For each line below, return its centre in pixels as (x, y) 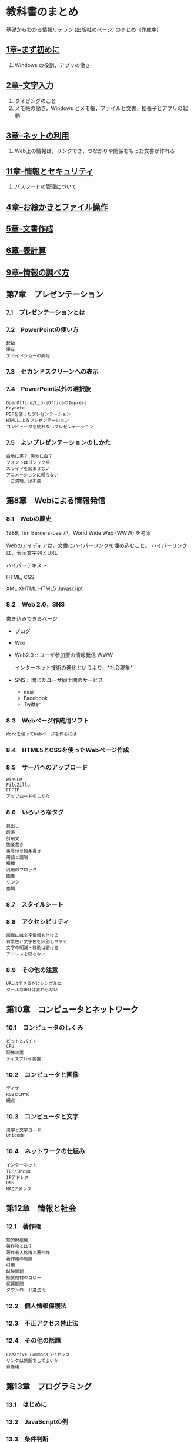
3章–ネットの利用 (38, 136)
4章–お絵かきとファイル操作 (57, 207)
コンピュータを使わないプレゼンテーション (50, 427)
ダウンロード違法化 (26, 1290)
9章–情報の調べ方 (38, 272)
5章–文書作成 (30, 229)
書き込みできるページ (32, 618)
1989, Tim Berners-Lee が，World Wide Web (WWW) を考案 (79, 532)
